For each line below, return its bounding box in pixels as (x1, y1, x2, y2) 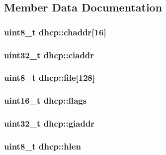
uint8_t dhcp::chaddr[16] (4, 25, 106, 38)
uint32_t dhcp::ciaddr (4, 48, 94, 61)
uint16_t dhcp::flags (4, 94, 87, 107)
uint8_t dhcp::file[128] (4, 71, 95, 84)
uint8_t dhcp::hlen (4, 140, 82, 152)
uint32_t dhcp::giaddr (4, 117, 95, 130)
